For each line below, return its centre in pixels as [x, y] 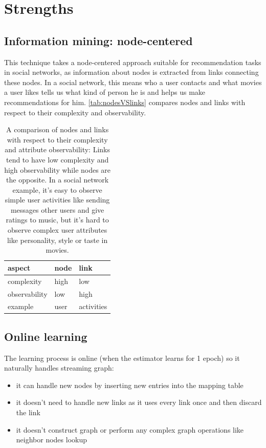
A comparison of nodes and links [58, 129]
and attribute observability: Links [58, 149]
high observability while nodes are [58, 169]
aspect [19, 267]
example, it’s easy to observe [57, 189]
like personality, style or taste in [57, 240]
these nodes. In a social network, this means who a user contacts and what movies [133, 82]
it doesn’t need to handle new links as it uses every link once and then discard [139, 402]
